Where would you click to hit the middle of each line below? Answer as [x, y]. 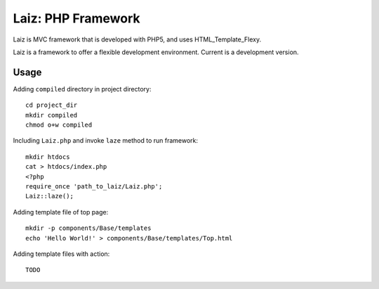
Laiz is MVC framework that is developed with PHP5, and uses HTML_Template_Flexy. [137, 39]
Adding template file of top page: [61, 212]
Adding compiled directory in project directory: [82, 89]
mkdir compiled [52, 115]
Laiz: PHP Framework [77, 18]
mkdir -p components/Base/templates [88, 228]
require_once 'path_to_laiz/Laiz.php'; [94, 186]
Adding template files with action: [61, 254]
